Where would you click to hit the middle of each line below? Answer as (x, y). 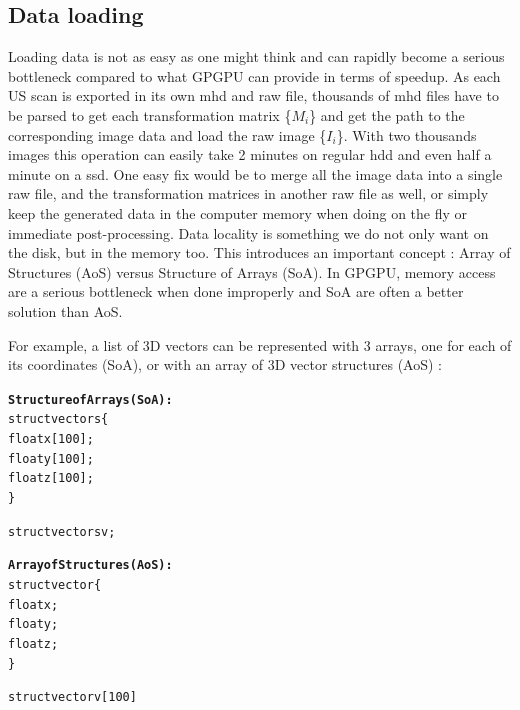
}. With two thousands (406, 134)
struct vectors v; (62, 531)
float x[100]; (51, 439)
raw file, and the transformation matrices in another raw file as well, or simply (248, 193)
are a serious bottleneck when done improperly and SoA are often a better (236, 291)
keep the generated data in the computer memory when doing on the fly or (238, 212)
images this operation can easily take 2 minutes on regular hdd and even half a (250, 154)
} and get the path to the (387, 114)
